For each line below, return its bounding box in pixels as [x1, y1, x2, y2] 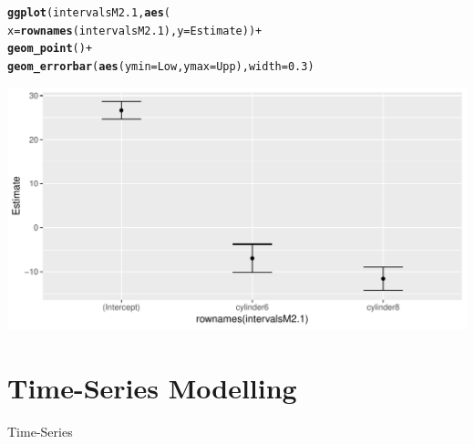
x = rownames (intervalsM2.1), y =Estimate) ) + [7, 24, 263, 37]
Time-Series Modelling [7, 368, 297, 406]
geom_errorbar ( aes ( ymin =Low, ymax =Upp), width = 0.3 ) [7, 59, 314, 73]
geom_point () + [7, 42, 93, 56]
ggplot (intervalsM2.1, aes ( [7, 5, 170, 19]
